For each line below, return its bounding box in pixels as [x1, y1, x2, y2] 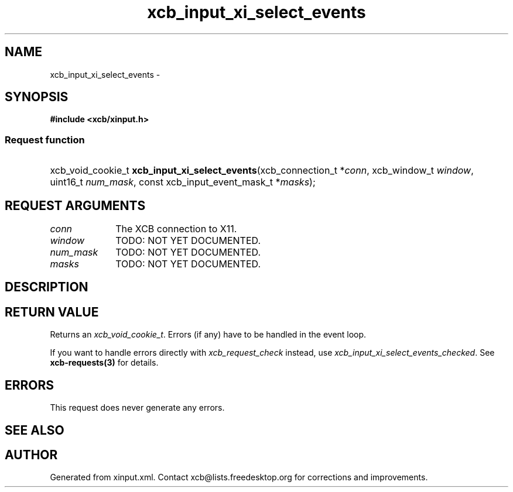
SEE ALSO [5, 422, 64, 438]
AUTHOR [5, 447, 58, 462]
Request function [5, 133, 85, 146]
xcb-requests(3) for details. [50, 357, 159, 368]
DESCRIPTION [5, 280, 88, 295]
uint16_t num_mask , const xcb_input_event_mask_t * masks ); [50, 176, 316, 188]
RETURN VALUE [5, 304, 99, 319]
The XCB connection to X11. [115, 223, 237, 235]
